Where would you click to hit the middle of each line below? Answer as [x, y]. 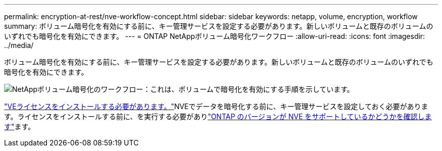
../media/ [19, 45]
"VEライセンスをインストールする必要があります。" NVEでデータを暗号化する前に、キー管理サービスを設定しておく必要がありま [216, 106]
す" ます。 [20, 127]
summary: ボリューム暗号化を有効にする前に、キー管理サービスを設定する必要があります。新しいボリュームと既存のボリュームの [219, 26]
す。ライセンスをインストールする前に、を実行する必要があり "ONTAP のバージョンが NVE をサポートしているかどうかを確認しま [218, 116]
